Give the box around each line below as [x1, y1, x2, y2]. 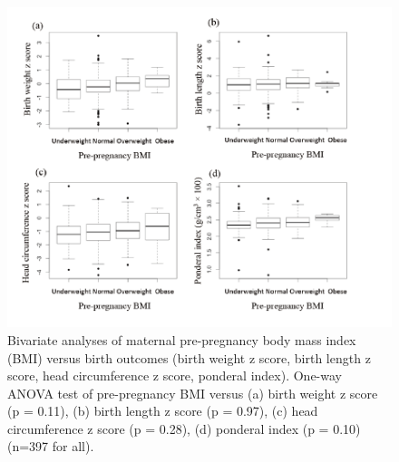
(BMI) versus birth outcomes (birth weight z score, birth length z [7, 348, 371, 367]
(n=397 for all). [7, 437, 94, 456]
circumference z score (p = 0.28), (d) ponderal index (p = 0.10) [7, 419, 361, 438]
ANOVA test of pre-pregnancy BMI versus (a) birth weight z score [7, 383, 378, 402]
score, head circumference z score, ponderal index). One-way [7, 366, 342, 385]
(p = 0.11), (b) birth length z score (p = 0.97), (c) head [7, 401, 318, 420]
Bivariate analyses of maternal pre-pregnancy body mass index [7, 330, 356, 349]
